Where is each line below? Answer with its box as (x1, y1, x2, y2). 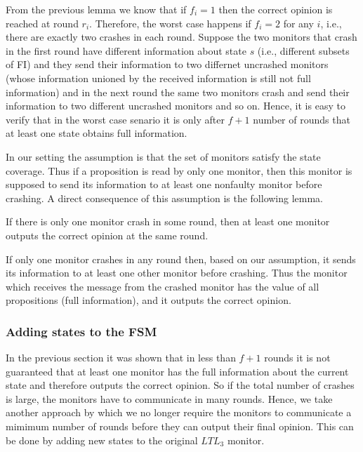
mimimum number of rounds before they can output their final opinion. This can (6, 419, 354, 434)
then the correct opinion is (218, 2, 333, 16)
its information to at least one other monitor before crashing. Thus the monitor (6, 265, 348, 280)
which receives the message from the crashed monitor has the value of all (6, 279, 319, 293)
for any (283, 15, 314, 30)
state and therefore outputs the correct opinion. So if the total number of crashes (6, 378, 355, 392)
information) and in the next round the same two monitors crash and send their (6, 84, 350, 99)
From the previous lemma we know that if (6, 2, 187, 16)
